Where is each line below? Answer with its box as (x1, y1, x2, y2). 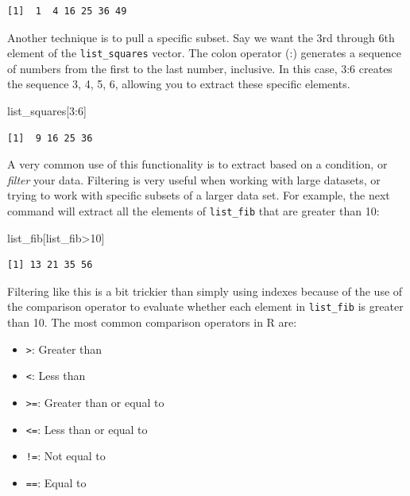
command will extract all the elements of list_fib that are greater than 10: (7, 203, 380, 219)
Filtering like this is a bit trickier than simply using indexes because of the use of (7, 282, 403, 299)
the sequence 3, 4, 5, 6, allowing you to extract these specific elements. (7, 76, 350, 92)
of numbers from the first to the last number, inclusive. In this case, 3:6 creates (7, 60, 393, 76)
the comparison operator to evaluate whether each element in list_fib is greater (7, 298, 404, 315)
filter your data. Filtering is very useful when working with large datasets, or (7, 171, 381, 188)
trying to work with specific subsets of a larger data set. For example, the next (7, 187, 390, 203)
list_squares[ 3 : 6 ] (7, 103, 87, 119)
